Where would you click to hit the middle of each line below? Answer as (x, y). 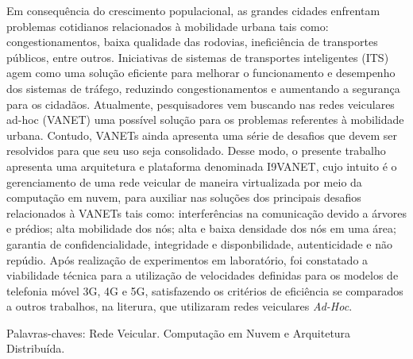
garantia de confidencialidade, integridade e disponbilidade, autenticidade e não (199, 243)
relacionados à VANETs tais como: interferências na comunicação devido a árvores (206, 212)
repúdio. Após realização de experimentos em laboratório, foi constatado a (187, 259)
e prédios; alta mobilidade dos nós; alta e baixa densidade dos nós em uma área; (201, 228)
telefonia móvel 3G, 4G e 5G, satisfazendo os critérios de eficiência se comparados (205, 290)
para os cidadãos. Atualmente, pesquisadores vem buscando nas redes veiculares (201, 104)
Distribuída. (36, 348)
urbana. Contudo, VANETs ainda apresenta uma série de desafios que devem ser (202, 135)
